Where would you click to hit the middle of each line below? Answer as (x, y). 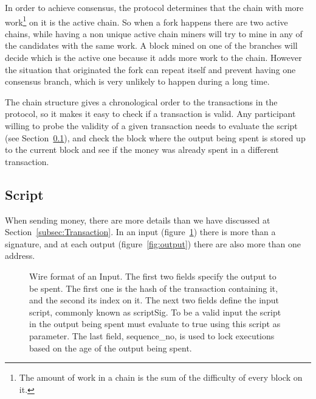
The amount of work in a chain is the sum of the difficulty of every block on (161, 377)
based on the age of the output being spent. (111, 348)
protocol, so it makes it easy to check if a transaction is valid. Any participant (150, 114)
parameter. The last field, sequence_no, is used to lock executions (152, 335)
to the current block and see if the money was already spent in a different (142, 150)
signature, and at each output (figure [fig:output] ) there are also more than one (153, 243)
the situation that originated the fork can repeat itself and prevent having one (150, 69)
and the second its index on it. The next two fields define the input (154, 300)
